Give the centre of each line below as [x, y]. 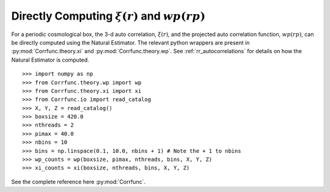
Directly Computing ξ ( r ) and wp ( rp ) [108, 16]
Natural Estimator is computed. [50, 60]
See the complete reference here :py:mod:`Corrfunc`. [79, 182]
